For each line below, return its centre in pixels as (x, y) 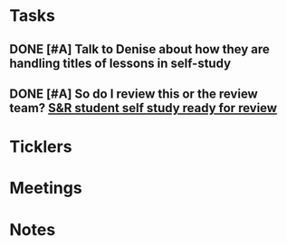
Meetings (46, 188)
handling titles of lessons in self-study (120, 63)
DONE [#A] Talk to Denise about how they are (139, 49)
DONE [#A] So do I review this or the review (134, 94)
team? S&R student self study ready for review (143, 108)
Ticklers (41, 147)
